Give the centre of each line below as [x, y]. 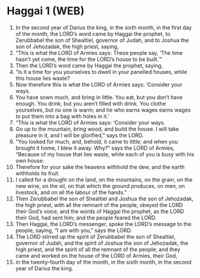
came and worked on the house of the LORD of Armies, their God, [96, 255]
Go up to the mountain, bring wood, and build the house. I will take [97, 129]
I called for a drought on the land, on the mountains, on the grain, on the [104, 180]
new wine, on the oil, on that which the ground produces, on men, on [100, 186]
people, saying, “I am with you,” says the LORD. [74, 230]
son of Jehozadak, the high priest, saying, [67, 47]
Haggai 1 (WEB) [46, 11]
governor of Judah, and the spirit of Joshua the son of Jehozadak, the [102, 243]
